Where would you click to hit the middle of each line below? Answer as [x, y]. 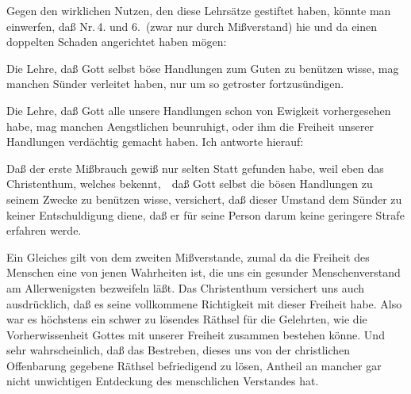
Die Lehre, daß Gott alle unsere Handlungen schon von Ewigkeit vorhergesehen [199, 110]
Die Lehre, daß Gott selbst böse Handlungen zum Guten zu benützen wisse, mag [203, 68]
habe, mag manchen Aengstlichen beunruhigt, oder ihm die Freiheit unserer [190, 126]
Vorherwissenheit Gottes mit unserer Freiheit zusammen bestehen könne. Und [196, 334]
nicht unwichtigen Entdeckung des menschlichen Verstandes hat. [163, 381]
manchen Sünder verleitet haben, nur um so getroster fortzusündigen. [175, 84]
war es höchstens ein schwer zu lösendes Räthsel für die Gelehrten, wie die [187, 319]
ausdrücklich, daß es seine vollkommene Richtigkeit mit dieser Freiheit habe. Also [204, 303]
